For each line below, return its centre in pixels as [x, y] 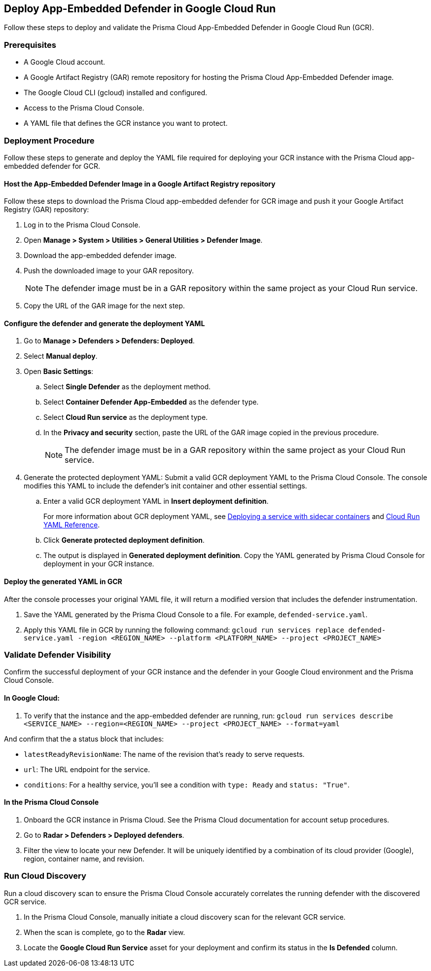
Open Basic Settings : [59, 372]
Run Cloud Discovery [45, 876]
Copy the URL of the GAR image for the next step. [104, 306]
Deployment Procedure [49, 140]
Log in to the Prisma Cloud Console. [82, 225]
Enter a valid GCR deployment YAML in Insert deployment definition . [156, 501]
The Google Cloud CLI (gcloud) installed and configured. [116, 93]
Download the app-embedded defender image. [100, 256]
